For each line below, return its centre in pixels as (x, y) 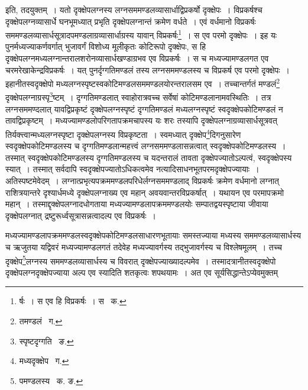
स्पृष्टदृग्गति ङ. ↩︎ (46, 341)
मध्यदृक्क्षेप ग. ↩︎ (44, 361)
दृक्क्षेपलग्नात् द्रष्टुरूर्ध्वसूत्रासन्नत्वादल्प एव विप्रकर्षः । (81, 215)
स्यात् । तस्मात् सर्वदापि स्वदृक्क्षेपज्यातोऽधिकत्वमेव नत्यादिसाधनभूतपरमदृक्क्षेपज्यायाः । (132, 169)
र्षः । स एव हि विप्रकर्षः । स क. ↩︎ (73, 301)
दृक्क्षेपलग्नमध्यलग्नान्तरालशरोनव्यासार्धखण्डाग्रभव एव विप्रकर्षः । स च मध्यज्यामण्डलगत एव (137, 58)
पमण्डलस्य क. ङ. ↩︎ (51, 380)
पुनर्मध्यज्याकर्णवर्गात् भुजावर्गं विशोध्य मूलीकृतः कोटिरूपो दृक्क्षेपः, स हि (106, 46)
